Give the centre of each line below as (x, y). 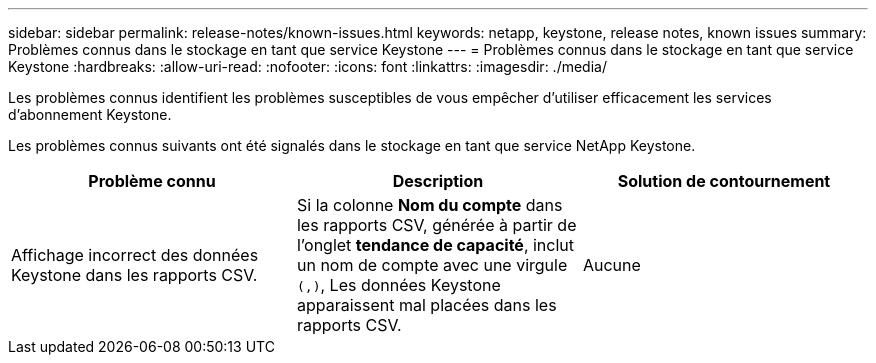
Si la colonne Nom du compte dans (429, 205)
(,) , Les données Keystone (398, 285)
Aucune (611, 265)
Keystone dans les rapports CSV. (134, 275)
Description (438, 181)
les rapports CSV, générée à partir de (436, 225)
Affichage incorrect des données (135, 255)
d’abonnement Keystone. (90, 114)
